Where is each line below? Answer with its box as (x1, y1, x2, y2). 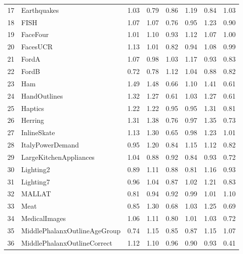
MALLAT (21, 188, 51, 199)
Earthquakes (21, 4, 59, 15)
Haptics (21, 103, 44, 113)
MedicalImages (21, 213, 66, 223)
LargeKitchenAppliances (21, 151, 95, 162)
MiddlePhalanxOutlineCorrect (21, 237, 112, 248)
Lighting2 (21, 164, 50, 174)
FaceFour (21, 29, 49, 39)
